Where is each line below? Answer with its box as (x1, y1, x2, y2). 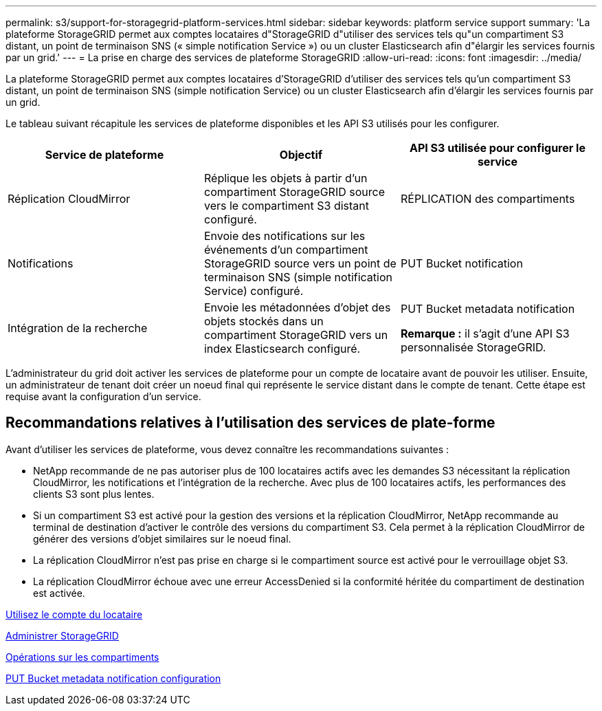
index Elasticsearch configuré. (203, 342, 361, 355)
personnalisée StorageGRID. (400, 340, 546, 354)
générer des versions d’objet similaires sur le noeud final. (33, 532, 291, 545)
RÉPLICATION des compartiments (400, 192, 575, 206)
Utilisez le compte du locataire (5, 608, 143, 620)
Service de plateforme (45, 148, 164, 162)
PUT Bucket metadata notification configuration (5, 672, 221, 684)
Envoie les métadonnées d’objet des (203, 300, 391, 314)
